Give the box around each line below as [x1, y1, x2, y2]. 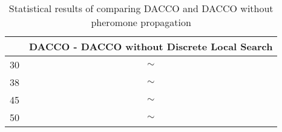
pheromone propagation [91, 15, 191, 29]
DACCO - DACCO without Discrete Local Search [29, 39, 273, 53]
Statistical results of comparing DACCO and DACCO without [8, 1, 274, 15]
